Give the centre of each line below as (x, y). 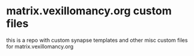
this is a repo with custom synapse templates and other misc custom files (97, 40)
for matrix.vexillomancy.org (40, 46)
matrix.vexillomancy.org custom (89, 11)
